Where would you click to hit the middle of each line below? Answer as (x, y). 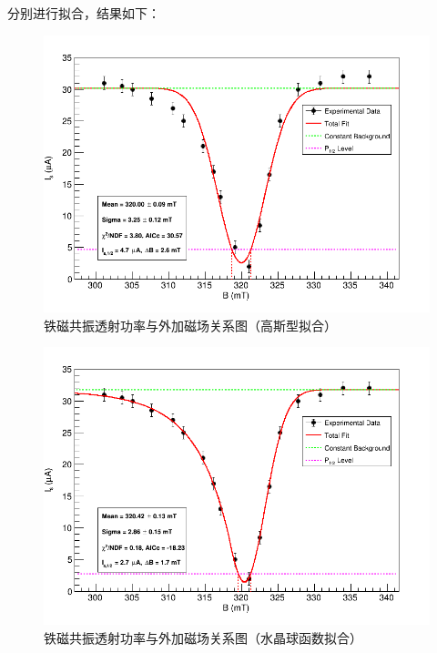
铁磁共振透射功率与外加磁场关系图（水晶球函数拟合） (203, 637)
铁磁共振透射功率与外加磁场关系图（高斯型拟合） (190, 325)
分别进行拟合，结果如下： (84, 13)
